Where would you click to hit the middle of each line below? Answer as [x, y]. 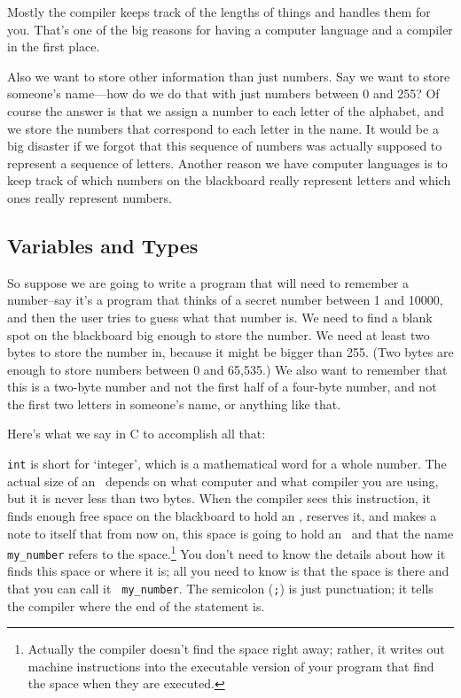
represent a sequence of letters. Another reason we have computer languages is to [227, 163]
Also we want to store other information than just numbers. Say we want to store [229, 76]
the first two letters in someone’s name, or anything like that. [174, 403]
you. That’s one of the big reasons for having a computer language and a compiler [230, 29]
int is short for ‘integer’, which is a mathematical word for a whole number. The [227, 464]
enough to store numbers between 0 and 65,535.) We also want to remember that [227, 369]
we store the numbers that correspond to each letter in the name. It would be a [223, 128]
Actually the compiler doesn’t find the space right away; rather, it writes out [236, 649]
